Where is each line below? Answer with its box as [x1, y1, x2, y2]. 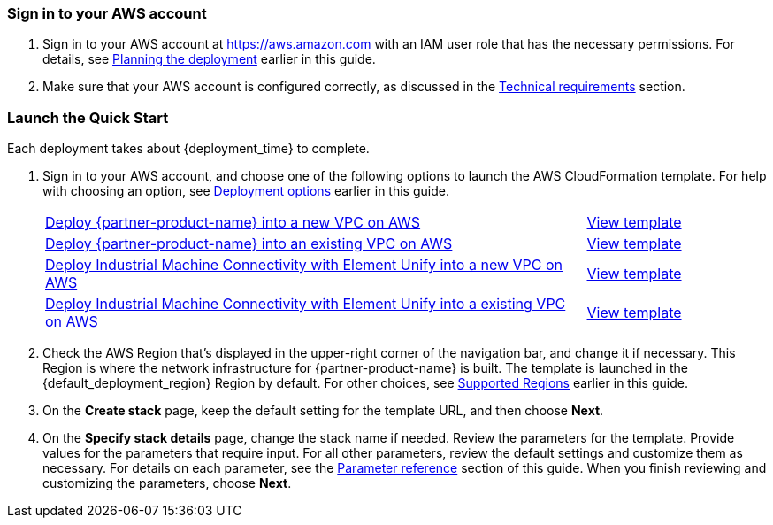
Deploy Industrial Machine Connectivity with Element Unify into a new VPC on [45, 256, 563, 274]
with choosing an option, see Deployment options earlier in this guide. [42, 183, 449, 199]
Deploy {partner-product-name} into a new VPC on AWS [45, 213, 421, 232]
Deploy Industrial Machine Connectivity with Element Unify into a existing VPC [45, 295, 566, 313]
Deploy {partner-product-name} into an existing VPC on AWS [45, 235, 453, 253]
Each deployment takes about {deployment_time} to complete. [7, 141, 370, 157]
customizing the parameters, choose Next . [42, 475, 292, 491]
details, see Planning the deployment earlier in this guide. [42, 51, 376, 67]
